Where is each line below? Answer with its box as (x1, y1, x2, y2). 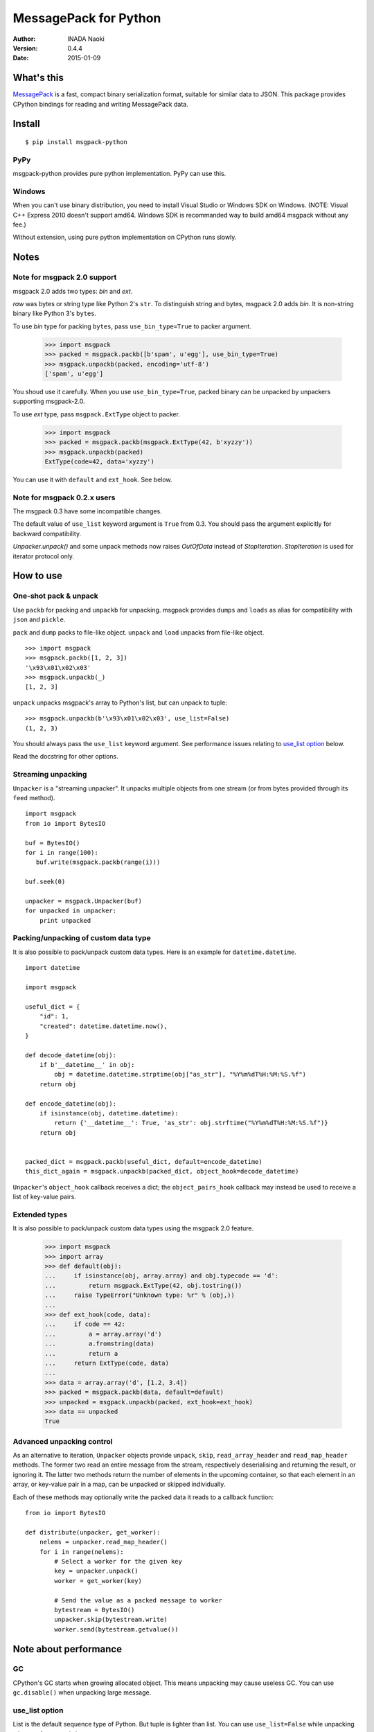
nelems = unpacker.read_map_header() (39, 1538, 168, 1546)
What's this (12, 72, 64, 84)
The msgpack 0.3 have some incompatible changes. (12, 507, 162, 515)
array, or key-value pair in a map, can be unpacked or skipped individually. (12, 1480, 226, 1489)
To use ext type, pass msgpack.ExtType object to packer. (12, 409, 180, 418)
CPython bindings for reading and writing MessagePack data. (12, 100, 188, 108)
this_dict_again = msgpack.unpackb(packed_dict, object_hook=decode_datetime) (25, 1167, 299, 1176)
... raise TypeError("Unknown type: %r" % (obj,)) (44, 1291, 235, 1299)
